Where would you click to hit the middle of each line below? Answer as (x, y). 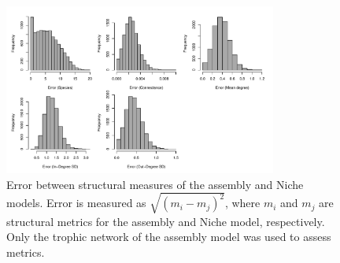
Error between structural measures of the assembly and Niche (155, 184)
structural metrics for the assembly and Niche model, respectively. (166, 221)
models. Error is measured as (76, 203)
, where (242, 203)
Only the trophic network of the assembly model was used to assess (169, 237)
